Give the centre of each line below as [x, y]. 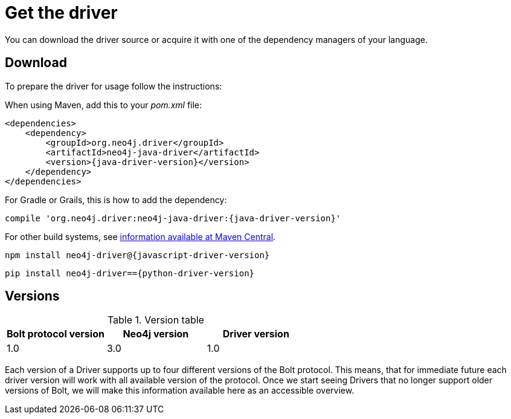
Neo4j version [156, 334]
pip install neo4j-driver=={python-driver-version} [130, 273]
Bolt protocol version [56, 334]
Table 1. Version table [156, 320]
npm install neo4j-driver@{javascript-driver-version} [137, 255]
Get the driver [61, 13]
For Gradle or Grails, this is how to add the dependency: [116, 200]
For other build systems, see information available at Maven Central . [140, 236]
